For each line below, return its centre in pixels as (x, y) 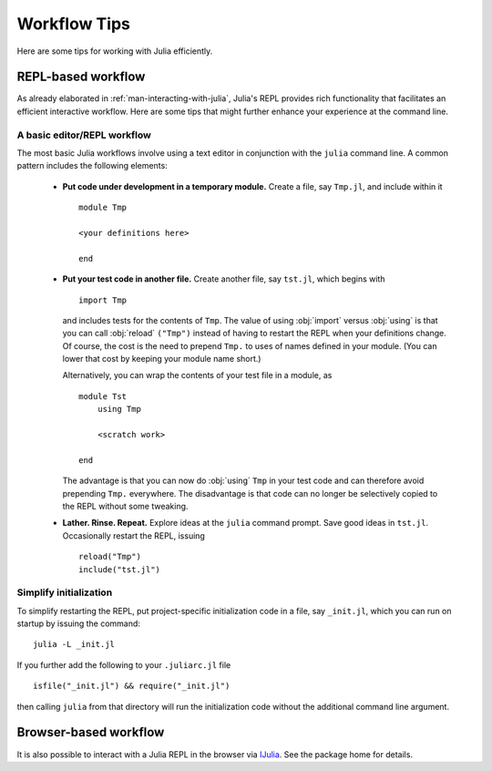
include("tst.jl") (120, 569)
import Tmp (103, 300)
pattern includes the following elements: (92, 166)
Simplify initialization (65, 592)
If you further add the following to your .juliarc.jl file (124, 664)
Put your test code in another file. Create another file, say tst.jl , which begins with (224, 279)
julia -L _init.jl (74, 644)
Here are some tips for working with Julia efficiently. (115, 51)
